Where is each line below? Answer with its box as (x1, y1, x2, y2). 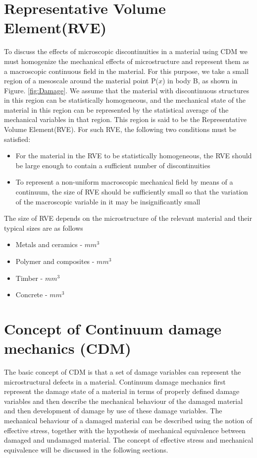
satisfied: (4, 133, 31, 144)
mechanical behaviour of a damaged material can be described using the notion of (4, 415, 253, 426)
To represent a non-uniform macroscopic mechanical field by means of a (15, 177, 233, 187)
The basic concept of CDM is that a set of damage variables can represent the (4, 367, 241, 377)
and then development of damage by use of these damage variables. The (4, 405, 222, 416)
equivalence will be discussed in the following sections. (4, 444, 168, 455)
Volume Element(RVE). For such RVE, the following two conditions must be (4, 124, 236, 134)
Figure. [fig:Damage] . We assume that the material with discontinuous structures (4, 85, 249, 95)
